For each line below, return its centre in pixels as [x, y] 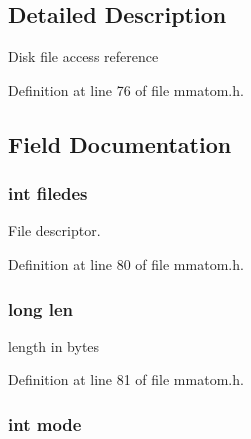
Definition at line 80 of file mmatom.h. [126, 263]
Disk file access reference [83, 56]
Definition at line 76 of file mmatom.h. [126, 89]
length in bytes [54, 345]
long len [41, 308]
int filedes [48, 193]
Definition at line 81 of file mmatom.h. [126, 379]
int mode [45, 423]
